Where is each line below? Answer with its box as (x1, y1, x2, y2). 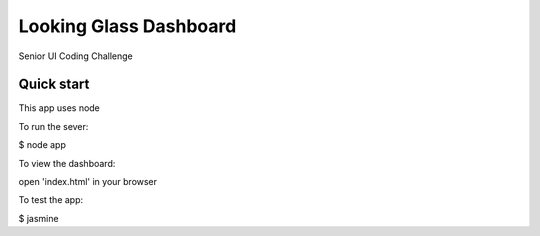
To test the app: (18, 194, 84, 206)
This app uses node (18, 102, 100, 114)
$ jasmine (18, 212, 59, 224)
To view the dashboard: (18, 157, 116, 169)
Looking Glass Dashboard (18, 15, 237, 37)
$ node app (18, 139, 67, 151)
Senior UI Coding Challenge (18, 50, 134, 62)
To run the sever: (18, 120, 89, 132)
